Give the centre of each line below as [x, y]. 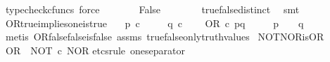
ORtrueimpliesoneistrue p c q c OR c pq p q [154, 23]
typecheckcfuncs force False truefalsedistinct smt [152, 9]
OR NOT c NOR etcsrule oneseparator [95, 50]
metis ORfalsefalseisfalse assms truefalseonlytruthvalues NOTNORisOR [165, 37]
